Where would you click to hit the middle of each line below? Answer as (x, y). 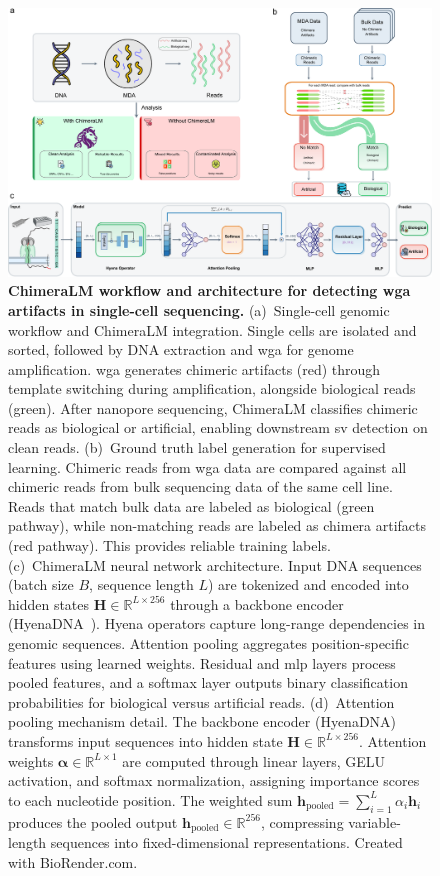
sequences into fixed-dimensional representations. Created (226, 842)
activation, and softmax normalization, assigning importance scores (214, 780)
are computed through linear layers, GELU (254, 760)
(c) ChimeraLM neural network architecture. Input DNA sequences (215, 564)
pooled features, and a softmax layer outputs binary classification (208, 682)
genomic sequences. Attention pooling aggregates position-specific (208, 643)
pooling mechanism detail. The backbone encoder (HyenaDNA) (202, 721)
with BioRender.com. (73, 861)
